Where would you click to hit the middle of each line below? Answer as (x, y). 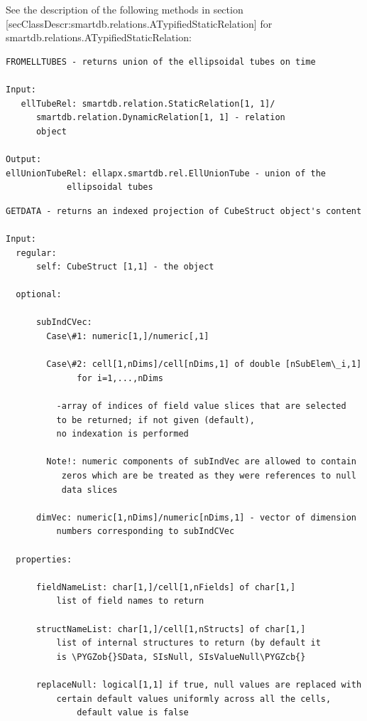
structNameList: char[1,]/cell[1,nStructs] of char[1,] (171, 629)
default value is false (133, 713)
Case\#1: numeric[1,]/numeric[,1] (128, 337)
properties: (44, 559)
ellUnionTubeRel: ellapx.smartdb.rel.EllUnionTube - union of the (166, 173)
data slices (89, 490)
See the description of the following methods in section (125, 9)
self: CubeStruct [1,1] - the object (125, 267)
